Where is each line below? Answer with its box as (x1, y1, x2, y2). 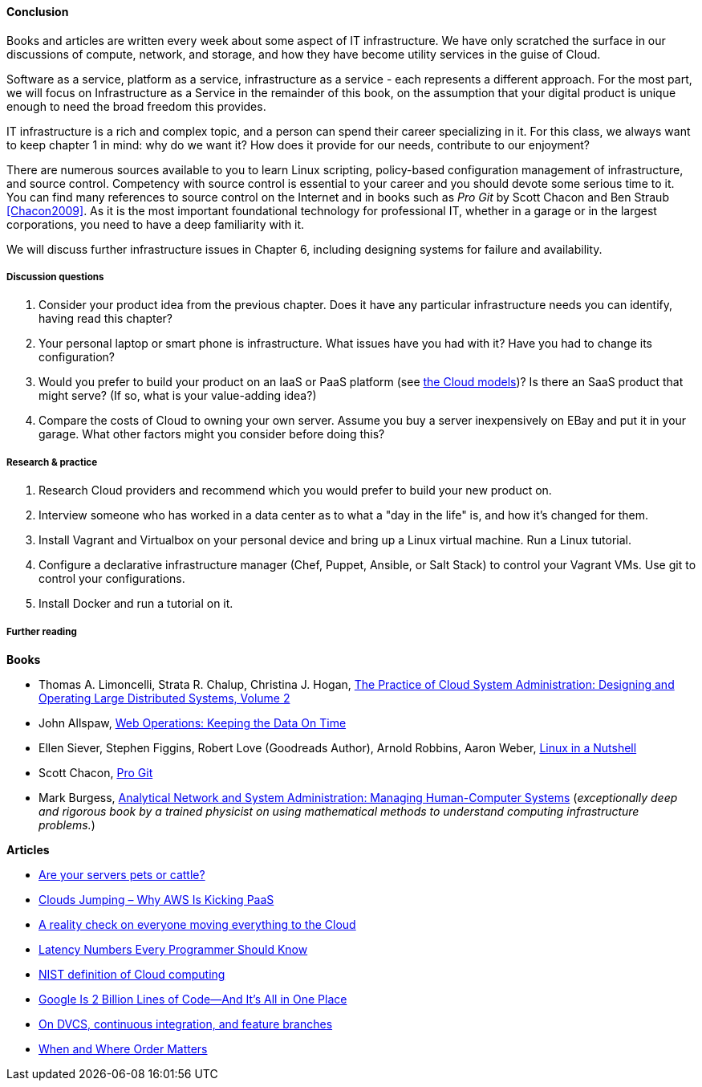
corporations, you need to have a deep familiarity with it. (6, 217, 305, 231)
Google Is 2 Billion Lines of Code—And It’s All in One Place (39, 991, 347, 1006)
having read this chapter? (39, 311, 173, 326)
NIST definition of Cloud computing (39, 967, 225, 981)
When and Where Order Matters (39, 1041, 208, 1056)
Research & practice (6, 456, 98, 468)
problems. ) (39, 817, 95, 832)
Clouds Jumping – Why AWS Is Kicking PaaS (39, 892, 274, 906)
